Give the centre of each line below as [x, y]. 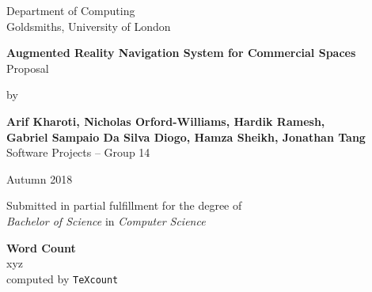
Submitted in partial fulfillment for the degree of [124, 205]
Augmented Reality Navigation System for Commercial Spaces [181, 53]
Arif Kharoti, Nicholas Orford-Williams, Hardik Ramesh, [166, 121]
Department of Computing [71, 10]
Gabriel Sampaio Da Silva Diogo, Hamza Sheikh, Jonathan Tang [186, 137]
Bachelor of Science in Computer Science [106, 220]
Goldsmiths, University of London [89, 26]
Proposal [28, 68]
